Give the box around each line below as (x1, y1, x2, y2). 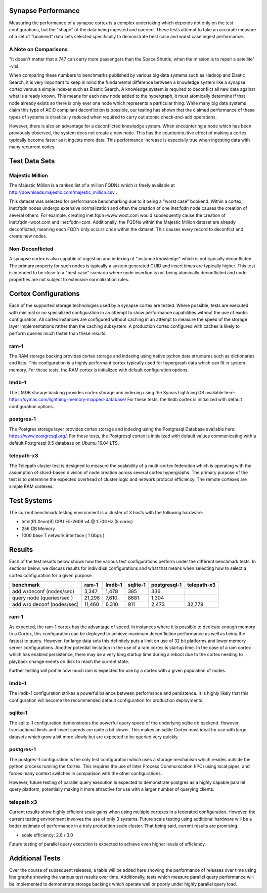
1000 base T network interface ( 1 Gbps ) (21, 532, 105, 538)
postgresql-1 (151, 582, 182, 589)
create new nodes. (9, 233, 47, 239)
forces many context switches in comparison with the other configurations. (9, 770, 162, 776)
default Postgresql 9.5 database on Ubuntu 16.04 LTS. (9, 440, 119, 446)
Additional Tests (9, 854, 61, 862)
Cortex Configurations (9, 290, 80, 298)
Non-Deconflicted (9, 245, 54, 252)
